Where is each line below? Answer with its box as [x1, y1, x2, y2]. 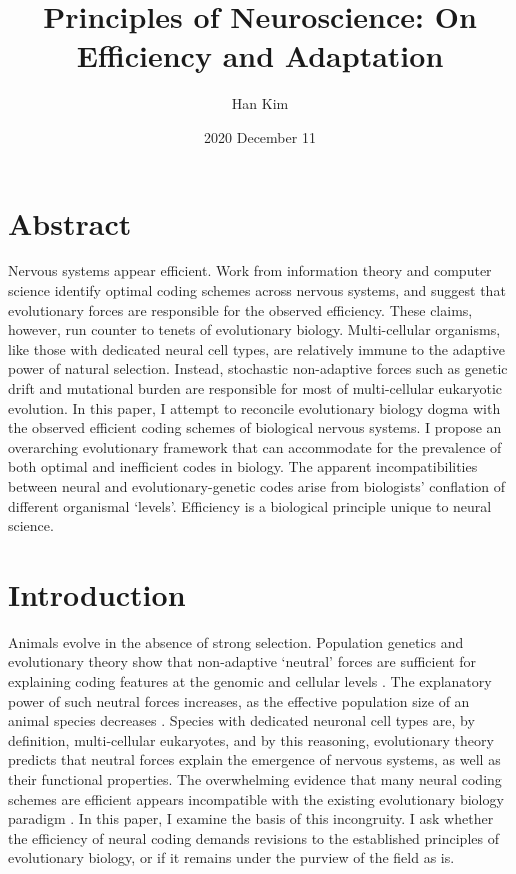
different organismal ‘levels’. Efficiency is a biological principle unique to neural [8, 495, 492, 516]
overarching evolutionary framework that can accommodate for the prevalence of [8, 436, 502, 457]
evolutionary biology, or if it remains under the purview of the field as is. [8, 847, 455, 868]
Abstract [8, 202, 132, 243]
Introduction [8, 573, 186, 614]
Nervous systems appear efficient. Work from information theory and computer [8, 260, 492, 281]
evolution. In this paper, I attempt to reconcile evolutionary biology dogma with [8, 397, 501, 418]
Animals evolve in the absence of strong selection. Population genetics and [8, 631, 464, 652]
